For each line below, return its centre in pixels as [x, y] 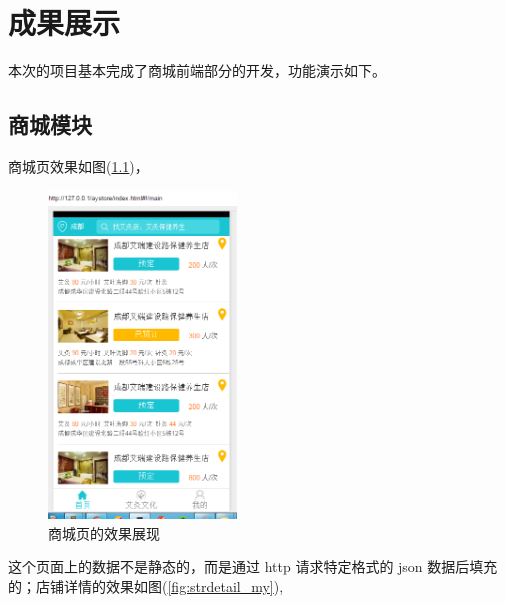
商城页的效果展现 [104, 532]
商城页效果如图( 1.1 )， [78, 165]
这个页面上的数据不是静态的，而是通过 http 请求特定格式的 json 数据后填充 [253, 566]
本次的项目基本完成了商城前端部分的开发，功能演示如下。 [197, 70]
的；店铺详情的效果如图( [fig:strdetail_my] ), [146, 585]
